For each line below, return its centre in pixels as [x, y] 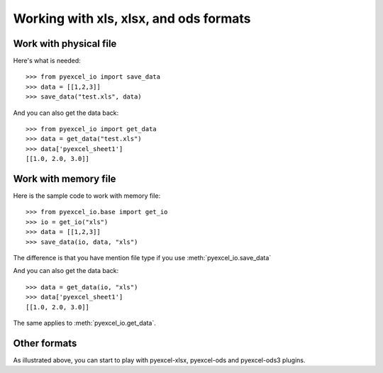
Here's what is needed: [47, 61]
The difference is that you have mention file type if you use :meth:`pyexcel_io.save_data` [142, 258]
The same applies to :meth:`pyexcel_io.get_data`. [84, 323]
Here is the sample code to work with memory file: [87, 196]
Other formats [45, 343]
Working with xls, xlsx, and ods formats [132, 18]
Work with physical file [65, 44]
